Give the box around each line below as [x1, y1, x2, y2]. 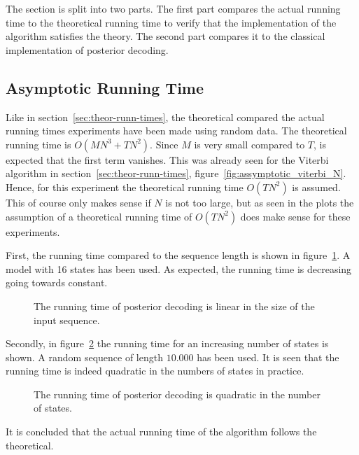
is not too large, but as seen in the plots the [165, 195, 354, 209]
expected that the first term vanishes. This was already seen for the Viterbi [6, 152, 329, 167]
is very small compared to [194, 136, 305, 151]
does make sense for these [240, 209, 351, 223]
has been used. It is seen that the [197, 349, 339, 364]
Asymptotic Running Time [6, 76, 204, 98]
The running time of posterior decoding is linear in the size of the [34, 298, 315, 313]
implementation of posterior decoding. [6, 42, 169, 57]
